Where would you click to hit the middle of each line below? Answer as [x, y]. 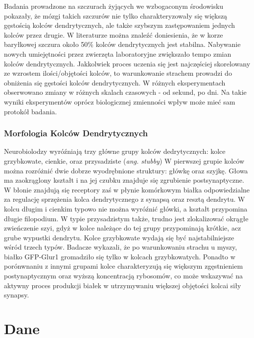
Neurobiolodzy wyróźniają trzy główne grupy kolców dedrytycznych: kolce [115, 151]
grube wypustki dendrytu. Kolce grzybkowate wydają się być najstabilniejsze [119, 237]
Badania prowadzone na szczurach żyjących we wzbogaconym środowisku [114, 6]
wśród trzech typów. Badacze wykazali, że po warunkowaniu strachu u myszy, [121, 247]
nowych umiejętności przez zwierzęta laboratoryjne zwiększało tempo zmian [118, 53]
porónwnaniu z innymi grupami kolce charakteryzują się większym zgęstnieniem [124, 266]
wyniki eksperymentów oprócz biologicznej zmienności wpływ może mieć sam [120, 101]
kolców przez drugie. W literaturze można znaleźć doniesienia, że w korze [114, 34]
